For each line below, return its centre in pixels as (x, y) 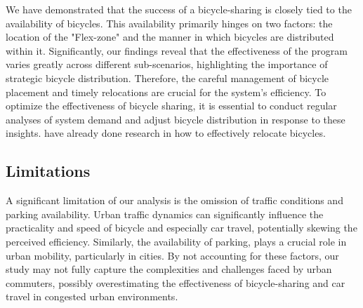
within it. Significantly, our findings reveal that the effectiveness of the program (177, 50)
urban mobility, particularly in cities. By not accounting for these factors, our (172, 255)
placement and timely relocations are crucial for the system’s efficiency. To (166, 92)
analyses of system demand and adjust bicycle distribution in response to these (176, 119)
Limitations (48, 171)
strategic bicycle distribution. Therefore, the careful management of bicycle (167, 78)
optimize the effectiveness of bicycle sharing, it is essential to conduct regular (171, 106)
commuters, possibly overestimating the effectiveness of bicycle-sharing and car (176, 282)
